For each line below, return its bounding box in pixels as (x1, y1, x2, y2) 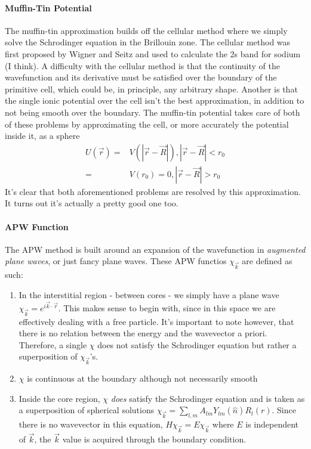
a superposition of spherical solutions (19, 404, 155, 416)
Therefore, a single (19, 338, 87, 351)
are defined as (242, 255, 292, 267)
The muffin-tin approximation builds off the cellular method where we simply (5, 24, 288, 36)
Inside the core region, (19, 392, 100, 404)
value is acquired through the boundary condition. (62, 433, 247, 445)
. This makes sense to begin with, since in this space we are (58, 301, 276, 314)
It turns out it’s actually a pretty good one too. (5, 197, 178, 209)
